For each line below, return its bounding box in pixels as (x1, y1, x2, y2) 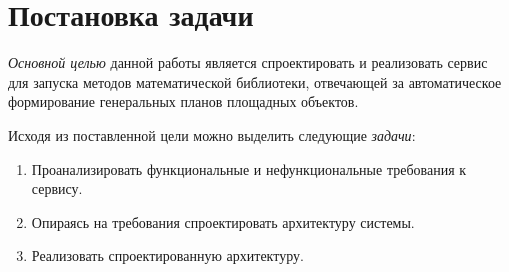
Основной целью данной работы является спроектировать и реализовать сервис (8, 52, 488, 73)
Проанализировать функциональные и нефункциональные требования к (31, 158, 467, 179)
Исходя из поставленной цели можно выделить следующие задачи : (8, 124, 416, 145)
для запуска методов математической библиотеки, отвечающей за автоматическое (8, 71, 502, 92)
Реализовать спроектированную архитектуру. (31, 245, 304, 266)
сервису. (31, 178, 83, 199)
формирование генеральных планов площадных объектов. (8, 91, 359, 112)
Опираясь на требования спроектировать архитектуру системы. (31, 211, 415, 232)
